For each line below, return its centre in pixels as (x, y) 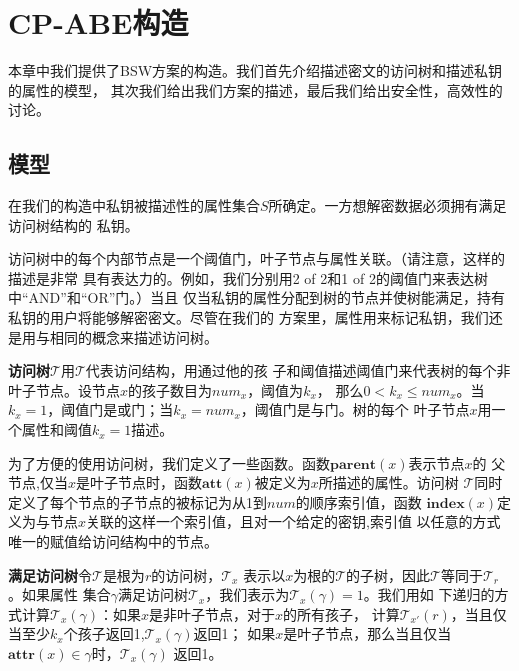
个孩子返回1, (104, 633)
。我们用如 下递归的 (429, 594)
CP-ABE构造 (98, 22)
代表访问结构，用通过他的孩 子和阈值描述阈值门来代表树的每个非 (298, 370)
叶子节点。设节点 (64, 389)
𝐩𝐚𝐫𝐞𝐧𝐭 (353, 464)
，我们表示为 (247, 594)
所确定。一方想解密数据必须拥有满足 (387, 205)
